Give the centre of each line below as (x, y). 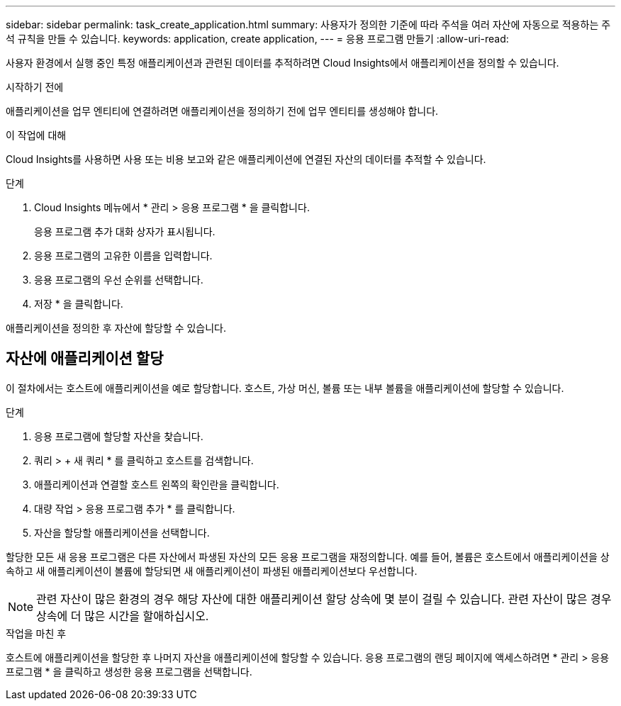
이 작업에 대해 (36, 135)
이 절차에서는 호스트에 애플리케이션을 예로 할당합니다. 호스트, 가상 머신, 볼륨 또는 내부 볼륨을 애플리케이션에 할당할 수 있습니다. (285, 388)
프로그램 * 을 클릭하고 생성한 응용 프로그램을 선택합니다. (129, 671)
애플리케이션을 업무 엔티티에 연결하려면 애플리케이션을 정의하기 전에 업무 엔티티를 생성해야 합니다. (222, 111)
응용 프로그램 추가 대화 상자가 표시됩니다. (125, 231)
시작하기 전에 (35, 87)
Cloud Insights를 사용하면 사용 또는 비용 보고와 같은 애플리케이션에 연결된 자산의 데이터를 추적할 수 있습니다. (246, 159)
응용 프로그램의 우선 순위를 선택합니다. (119, 280)
